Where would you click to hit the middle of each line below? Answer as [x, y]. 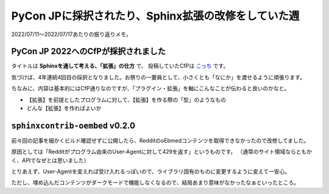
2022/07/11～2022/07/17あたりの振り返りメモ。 [72, 34]
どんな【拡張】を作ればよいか [64, 108]
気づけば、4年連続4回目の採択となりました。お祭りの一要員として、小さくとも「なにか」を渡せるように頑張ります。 [158, 77]
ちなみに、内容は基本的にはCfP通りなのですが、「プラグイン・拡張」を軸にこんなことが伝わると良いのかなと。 [150, 88]
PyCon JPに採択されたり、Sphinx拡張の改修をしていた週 [155, 16]
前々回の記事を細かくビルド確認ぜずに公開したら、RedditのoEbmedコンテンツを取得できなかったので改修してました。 [160, 140]
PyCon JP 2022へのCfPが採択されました [88, 52]
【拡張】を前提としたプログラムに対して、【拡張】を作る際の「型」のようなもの [126, 99]
